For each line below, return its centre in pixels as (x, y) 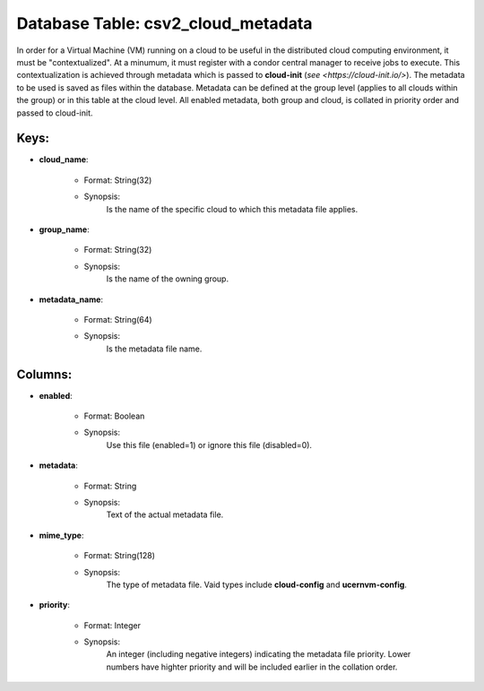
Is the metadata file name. (154, 349)
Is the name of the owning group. (167, 279)
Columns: (44, 374)
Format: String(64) (118, 319)
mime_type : (61, 535)
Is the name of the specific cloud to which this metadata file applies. (232, 209)
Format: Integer (112, 625)
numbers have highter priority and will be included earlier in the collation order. (252, 667)
